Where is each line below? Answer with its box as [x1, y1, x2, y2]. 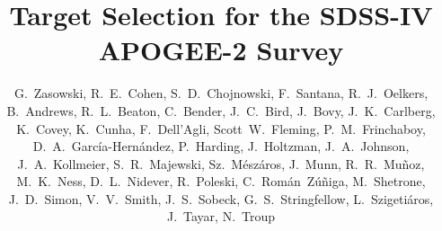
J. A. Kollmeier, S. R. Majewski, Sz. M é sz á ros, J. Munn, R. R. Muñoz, [17, 154, 425, 173]
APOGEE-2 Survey [98, 31, 344, 68]
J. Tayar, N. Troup [166, 207, 276, 226]
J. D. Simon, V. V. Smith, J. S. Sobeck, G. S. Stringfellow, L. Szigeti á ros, [8, 189, 434, 208]
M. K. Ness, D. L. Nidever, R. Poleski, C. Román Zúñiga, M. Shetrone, [16, 172, 426, 191]
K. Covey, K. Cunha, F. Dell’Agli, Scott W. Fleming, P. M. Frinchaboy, [16, 119, 426, 138]
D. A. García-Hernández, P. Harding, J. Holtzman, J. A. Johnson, [32, 137, 410, 155]
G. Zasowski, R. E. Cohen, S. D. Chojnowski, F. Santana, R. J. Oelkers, [13, 84, 429, 102]
